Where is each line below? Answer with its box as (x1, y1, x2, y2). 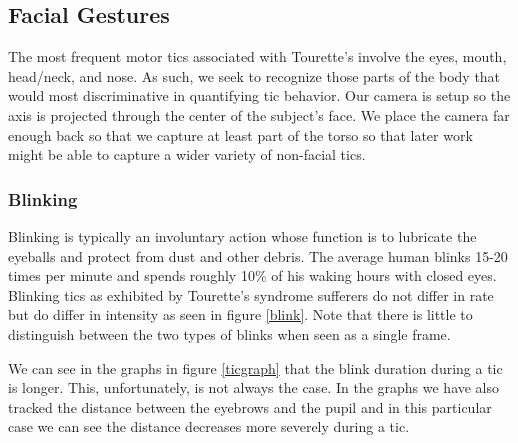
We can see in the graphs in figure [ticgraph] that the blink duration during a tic (8, 357, 503, 378)
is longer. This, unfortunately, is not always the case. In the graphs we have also (8, 377, 500, 398)
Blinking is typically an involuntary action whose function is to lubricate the (8, 225, 477, 246)
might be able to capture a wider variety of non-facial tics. (8, 144, 366, 165)
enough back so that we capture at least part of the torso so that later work (8, 124, 473, 145)
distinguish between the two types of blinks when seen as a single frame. (8, 323, 451, 344)
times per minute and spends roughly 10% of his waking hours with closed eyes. (8, 265, 497, 286)
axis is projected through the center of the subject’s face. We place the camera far (8, 104, 510, 125)
